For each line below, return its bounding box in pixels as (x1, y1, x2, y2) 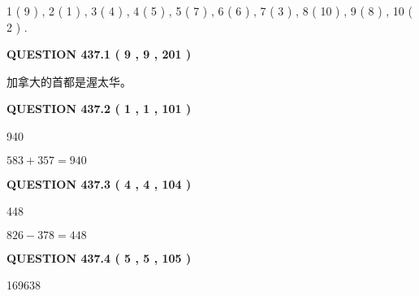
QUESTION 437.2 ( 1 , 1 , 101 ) (6, 100, 192, 117)
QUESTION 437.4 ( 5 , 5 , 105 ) (6, 249, 192, 266)
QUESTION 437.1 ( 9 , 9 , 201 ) (6, 46, 192, 63)
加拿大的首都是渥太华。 (6, 72, 132, 89)
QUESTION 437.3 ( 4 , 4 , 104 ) (6, 175, 192, 192)
